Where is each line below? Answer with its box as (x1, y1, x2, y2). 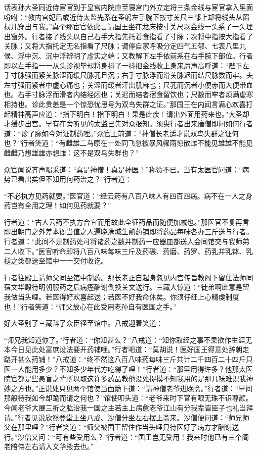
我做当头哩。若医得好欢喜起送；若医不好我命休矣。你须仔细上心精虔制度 (4, 292, 239, 302)
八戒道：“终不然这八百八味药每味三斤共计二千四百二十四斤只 (55, 354, 253, 364)
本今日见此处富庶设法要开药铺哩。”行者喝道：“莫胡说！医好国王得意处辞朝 (4, 344, 243, 354)
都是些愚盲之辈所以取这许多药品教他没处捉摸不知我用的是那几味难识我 (17, 373, 246, 384)
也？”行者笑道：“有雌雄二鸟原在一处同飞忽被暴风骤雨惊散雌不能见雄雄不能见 (4, 138, 253, 148)
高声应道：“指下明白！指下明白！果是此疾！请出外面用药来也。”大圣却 (24, 108, 250, 119)
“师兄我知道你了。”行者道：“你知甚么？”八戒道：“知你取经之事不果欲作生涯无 (4, 334, 253, 345)
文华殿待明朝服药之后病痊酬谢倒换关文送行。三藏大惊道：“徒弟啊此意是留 (10, 282, 250, 292)
